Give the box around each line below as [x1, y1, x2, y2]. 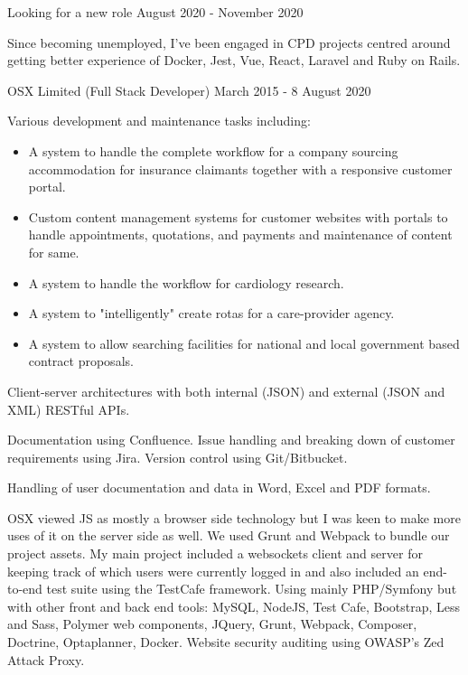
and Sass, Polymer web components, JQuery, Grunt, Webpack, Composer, [7, 614, 417, 633]
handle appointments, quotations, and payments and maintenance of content [28, 225, 453, 244]
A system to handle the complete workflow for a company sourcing [28, 141, 398, 160]
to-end [7, 579, 42, 598]
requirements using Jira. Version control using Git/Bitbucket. [7, 447, 348, 466]
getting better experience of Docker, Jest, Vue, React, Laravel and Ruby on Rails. [7, 51, 461, 70]
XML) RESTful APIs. [7, 399, 130, 418]
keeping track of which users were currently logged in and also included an [7, 561, 419, 580]
